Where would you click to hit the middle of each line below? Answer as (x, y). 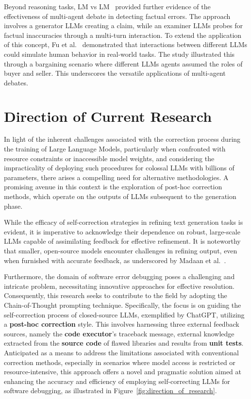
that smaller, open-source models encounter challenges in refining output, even (121, 250)
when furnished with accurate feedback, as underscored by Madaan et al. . (115, 260)
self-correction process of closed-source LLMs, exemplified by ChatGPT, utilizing (124, 314)
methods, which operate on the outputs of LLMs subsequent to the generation (120, 196)
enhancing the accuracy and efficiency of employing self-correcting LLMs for (117, 381)
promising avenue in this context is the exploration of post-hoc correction (113, 187)
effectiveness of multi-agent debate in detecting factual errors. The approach (117, 16)
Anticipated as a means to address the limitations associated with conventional (121, 352)
